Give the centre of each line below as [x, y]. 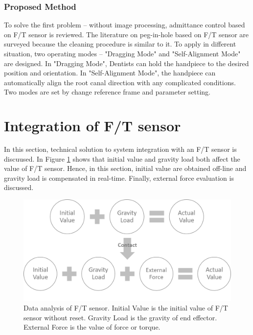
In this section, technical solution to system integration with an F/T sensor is [120, 149]
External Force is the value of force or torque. [92, 327]
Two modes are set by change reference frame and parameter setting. [107, 92]
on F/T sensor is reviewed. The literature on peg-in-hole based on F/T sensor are [126, 34]
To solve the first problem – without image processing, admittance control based [125, 25]
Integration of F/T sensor [92, 126]
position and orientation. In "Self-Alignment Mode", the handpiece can [110, 73]
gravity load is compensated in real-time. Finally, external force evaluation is [119, 178]
